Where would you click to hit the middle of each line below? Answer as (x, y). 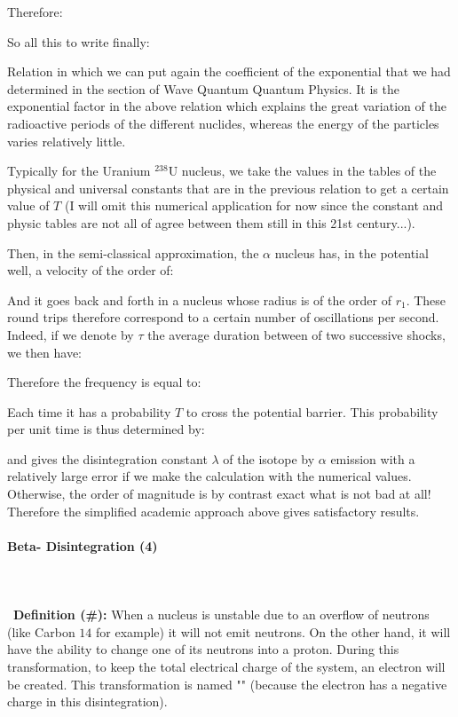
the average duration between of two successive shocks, (296, 334)
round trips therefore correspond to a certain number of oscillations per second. (223, 317)
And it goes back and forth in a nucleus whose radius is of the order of (199, 299)
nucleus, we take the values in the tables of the (309, 171)
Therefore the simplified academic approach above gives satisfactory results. (213, 511)
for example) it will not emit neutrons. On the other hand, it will (273, 631)
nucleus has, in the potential (351, 252)
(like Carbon (41, 631)
